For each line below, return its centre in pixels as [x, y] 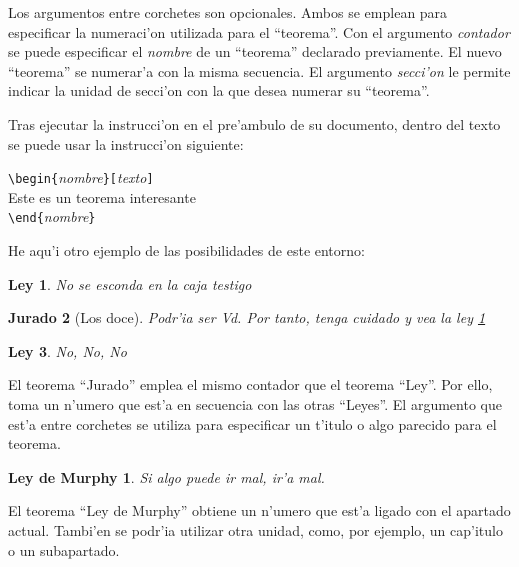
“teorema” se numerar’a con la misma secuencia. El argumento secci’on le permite [259, 70]
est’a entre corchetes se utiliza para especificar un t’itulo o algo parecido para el [252, 423]
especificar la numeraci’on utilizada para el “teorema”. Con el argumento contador [259, 31]
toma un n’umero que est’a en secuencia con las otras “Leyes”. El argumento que [255, 404]
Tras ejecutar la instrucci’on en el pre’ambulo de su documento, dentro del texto [254, 123]
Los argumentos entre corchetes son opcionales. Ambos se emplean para [228, 12]
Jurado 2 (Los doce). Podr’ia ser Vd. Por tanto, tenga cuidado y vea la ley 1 [247, 317]
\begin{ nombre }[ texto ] [81, 177]
